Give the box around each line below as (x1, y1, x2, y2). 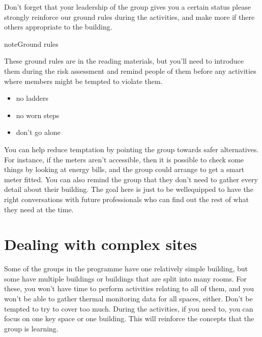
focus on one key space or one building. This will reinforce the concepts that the (4, 313, 254, 324)
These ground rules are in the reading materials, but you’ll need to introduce (4, 55, 244, 66)
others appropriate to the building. (4, 21, 112, 32)
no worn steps (16, 109, 60, 120)
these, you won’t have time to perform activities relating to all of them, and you (4, 283, 254, 294)
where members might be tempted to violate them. (4, 75, 163, 86)
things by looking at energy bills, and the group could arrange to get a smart (4, 164, 245, 175)
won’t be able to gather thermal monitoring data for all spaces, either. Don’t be (4, 293, 253, 303)
